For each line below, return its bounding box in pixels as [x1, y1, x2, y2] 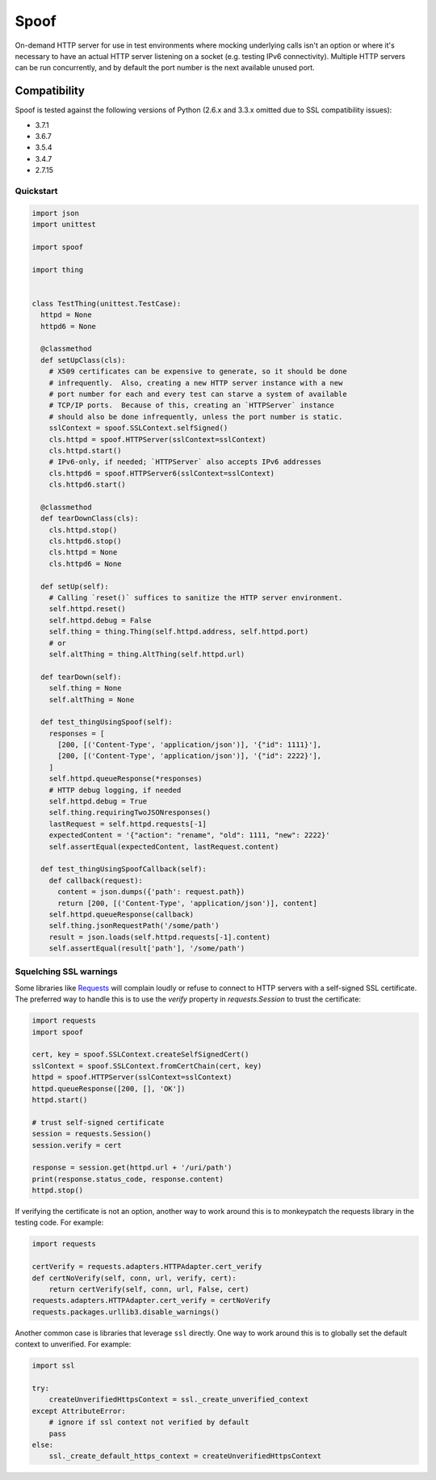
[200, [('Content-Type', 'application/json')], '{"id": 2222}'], [57, 752, 322, 761]
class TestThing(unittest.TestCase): [31, 299, 182, 308]
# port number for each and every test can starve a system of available [48, 389, 347, 398]
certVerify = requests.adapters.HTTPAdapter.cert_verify [31, 1262, 262, 1271]
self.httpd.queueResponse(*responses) [48, 774, 203, 783]
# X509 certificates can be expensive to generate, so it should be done [48, 367, 347, 376]
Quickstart [15, 185, 58, 196]
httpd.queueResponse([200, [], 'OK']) [31, 1084, 186, 1093]
